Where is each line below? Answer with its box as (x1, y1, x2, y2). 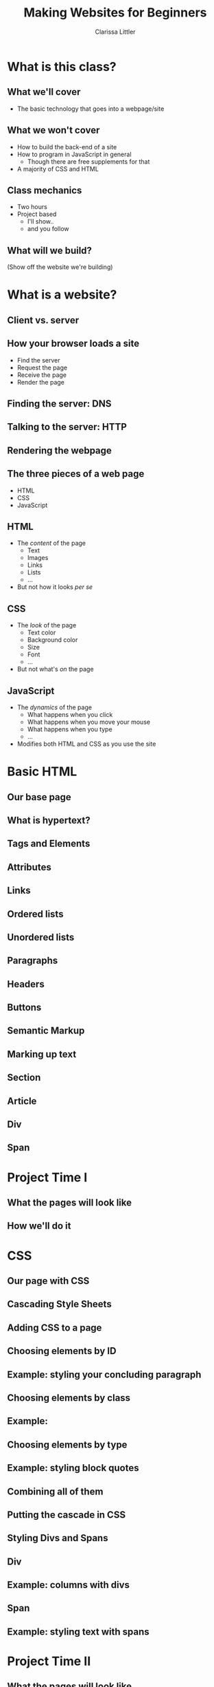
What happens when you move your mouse (27, 718, 151, 726)
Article (7, 1095, 37, 1107)
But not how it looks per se (16, 583, 93, 591)
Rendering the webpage (7, 444, 112, 456)
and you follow (27, 225, 69, 233)
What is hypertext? (7, 814, 91, 826)
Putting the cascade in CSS (7, 1509, 126, 1521)
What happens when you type (27, 725, 112, 733)
